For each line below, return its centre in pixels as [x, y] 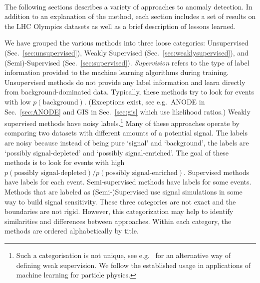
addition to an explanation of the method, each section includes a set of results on [130, 16]
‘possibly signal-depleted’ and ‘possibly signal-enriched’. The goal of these [117, 152]
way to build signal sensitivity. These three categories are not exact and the [120, 201]
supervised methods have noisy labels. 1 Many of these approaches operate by [122, 122]
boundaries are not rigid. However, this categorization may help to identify [119, 211]
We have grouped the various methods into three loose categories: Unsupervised [127, 43]
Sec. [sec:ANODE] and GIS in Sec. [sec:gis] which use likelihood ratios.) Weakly [128, 111]
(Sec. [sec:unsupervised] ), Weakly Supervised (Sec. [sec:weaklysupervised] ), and [127, 52]
